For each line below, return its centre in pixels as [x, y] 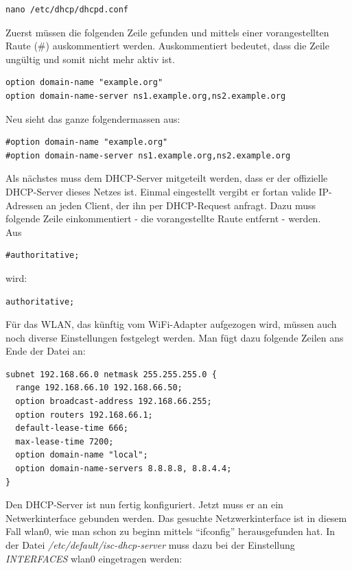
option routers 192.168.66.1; [84, 415]
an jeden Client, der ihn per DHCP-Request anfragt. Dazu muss [181, 205]
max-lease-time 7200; [64, 441]
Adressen [24, 205]
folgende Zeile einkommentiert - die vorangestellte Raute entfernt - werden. [163, 218]
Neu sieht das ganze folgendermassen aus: [93, 118]
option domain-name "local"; [82, 455]
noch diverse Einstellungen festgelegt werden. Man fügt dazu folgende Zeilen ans [175, 337]
